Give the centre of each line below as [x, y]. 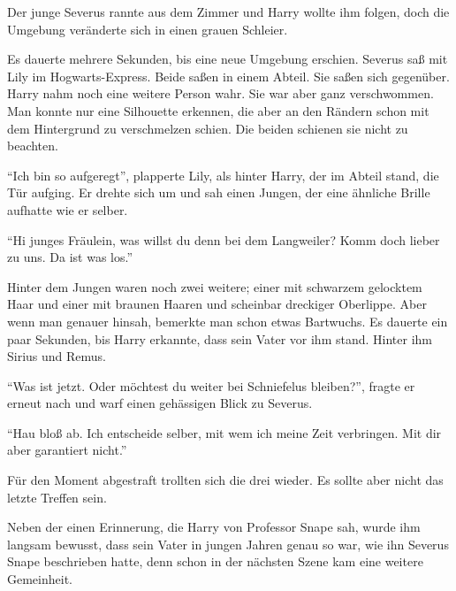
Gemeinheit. [40, 579]
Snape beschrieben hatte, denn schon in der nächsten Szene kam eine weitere [215, 561]
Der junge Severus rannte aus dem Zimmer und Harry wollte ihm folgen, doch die [228, 12]
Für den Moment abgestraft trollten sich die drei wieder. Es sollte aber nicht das [225, 480]
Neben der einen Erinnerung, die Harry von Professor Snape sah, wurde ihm [214, 527]
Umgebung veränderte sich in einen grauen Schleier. [148, 29]
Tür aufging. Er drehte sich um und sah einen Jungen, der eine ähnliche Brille [219, 192]
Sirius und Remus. [57, 356]
